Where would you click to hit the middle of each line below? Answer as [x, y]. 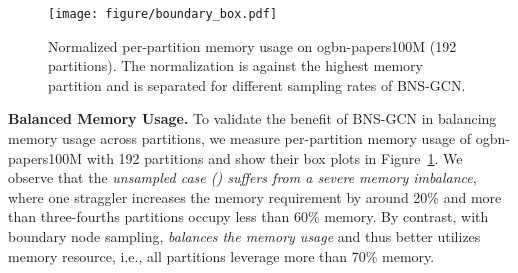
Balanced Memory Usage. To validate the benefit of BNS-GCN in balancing [252, 118]
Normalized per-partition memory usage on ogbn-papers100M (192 [252, 45]
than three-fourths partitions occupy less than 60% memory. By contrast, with [248, 216]
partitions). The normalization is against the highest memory [235, 65]
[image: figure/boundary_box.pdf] [163, 14]
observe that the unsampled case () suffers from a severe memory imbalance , [242, 177]
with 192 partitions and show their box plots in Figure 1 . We [274, 157]
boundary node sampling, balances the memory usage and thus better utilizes [244, 236]
